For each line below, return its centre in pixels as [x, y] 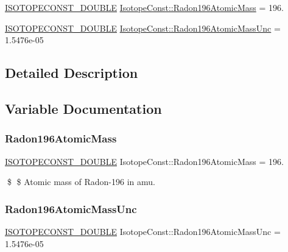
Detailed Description [72, 73]
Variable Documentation [83, 108]
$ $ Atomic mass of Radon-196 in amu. [81, 182]
